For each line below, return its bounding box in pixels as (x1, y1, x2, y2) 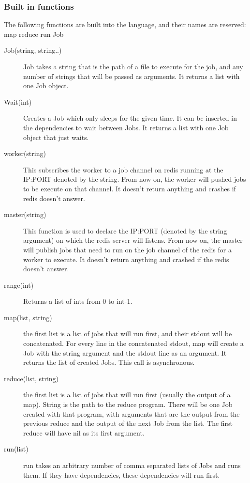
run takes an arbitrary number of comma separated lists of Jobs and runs (23, 460, 241, 470)
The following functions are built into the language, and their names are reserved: (4, 19, 246, 30)
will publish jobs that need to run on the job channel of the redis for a (23, 244, 232, 254)
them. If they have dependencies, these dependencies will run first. (23, 469, 220, 480)
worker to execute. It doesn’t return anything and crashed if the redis (23, 254, 229, 264)
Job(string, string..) (4, 45, 62, 55)
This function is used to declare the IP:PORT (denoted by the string (23, 225, 227, 235)
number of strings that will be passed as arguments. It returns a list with (23, 71, 240, 81)
